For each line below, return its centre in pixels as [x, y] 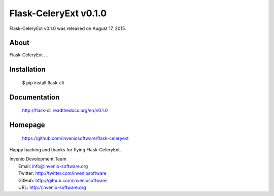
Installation [27, 69]
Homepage [27, 125]
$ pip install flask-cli [43, 83]
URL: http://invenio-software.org [52, 187]
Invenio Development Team [38, 159]
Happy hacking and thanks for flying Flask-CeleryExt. [65, 150]
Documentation [35, 97]
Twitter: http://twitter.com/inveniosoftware [62, 173]
